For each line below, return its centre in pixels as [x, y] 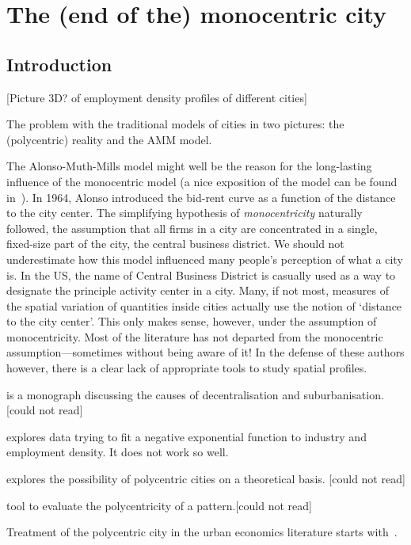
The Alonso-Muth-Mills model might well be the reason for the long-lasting [189, 166]
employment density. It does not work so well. [118, 452]
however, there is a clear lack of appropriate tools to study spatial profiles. [187, 368]
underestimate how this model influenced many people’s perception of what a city [205, 259]
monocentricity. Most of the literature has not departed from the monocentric [195, 336]
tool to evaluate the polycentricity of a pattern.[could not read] [159, 505]
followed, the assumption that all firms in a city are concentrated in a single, [192, 228]
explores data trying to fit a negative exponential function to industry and [186, 436]
